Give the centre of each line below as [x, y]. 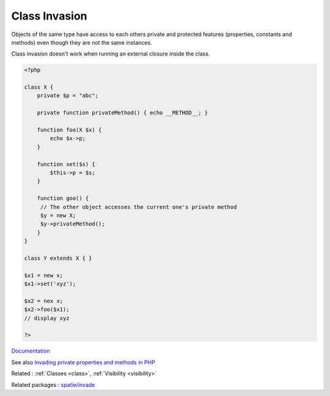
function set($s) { [66, 164]
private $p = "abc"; [68, 96]
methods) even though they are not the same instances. [82, 42]
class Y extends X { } [58, 258]
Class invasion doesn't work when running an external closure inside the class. [111, 54]
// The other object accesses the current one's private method [138, 207]
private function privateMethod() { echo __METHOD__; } [123, 113]
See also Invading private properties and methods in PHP [83, 362]
